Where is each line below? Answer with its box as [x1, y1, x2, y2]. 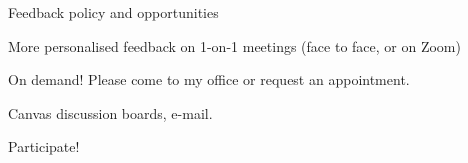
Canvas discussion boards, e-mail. [8, 102, 213, 123]
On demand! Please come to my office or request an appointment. [8, 69, 410, 90]
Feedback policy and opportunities [8, 2, 219, 22]
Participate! [8, 136, 80, 157]
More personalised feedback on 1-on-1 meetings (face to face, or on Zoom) [8, 35, 461, 56]
